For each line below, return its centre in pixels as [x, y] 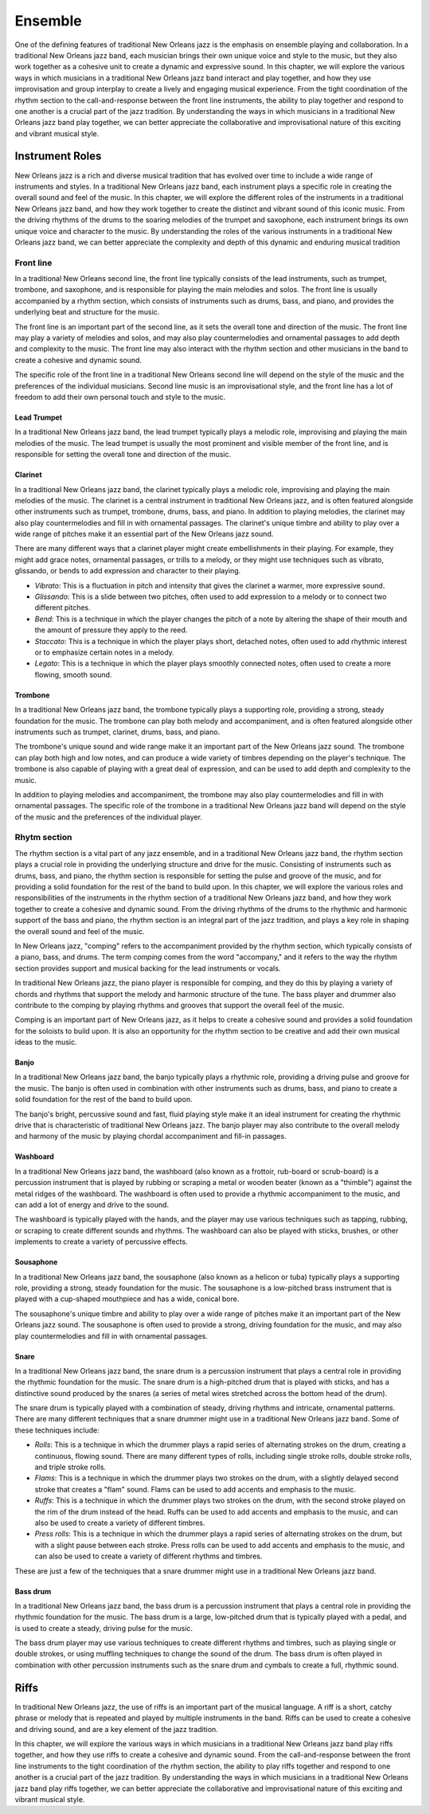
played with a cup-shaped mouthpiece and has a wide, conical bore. [127, 1299]
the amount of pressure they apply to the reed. [111, 630]
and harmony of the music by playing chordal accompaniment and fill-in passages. [150, 1136]
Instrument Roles [58, 156]
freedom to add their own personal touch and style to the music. [120, 397]
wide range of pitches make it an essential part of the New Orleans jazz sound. [144, 534]
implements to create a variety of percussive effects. [101, 1241]
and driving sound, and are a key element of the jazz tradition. [116, 1729]
